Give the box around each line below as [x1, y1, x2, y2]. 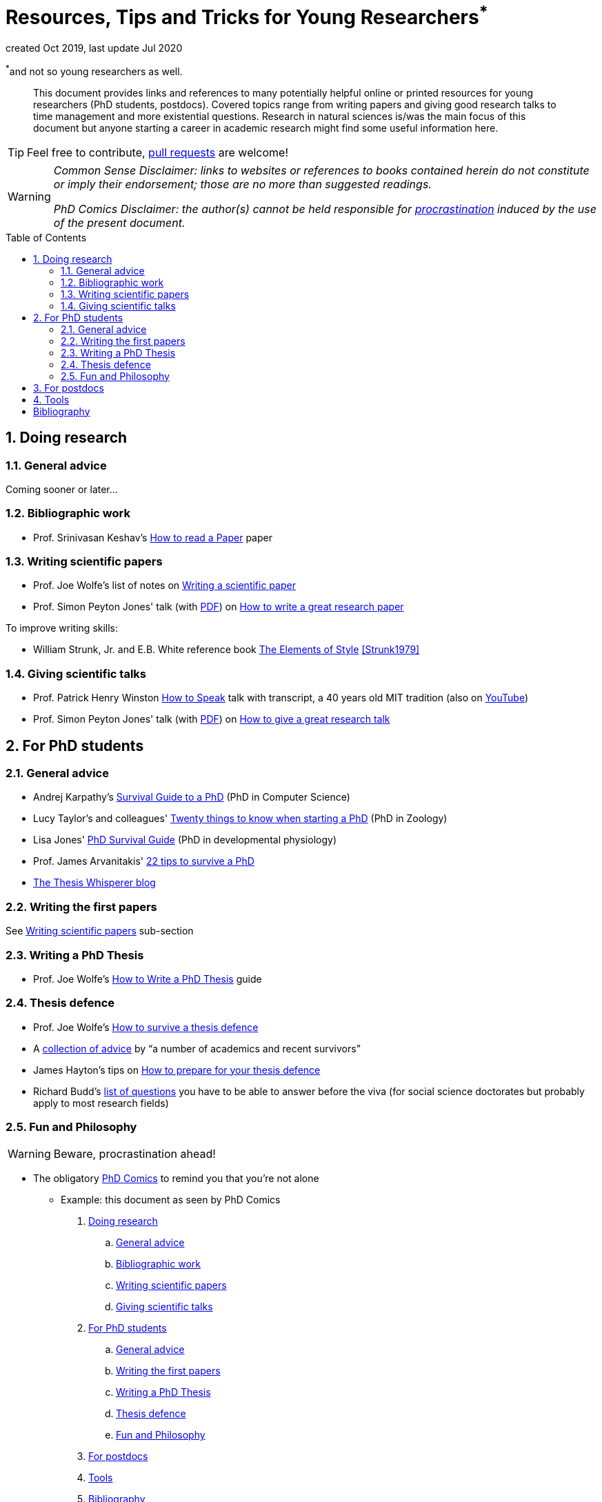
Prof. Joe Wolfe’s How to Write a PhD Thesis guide [33, 972, 262, 985]
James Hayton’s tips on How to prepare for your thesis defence [33, 1063, 321, 1076]
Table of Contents [6, 231, 87, 243]
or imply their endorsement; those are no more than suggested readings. [53, 177, 432, 191]
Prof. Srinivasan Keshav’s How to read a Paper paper [33, 531, 272, 543]
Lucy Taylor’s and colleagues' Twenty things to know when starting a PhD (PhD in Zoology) [33, 812, 448, 825]
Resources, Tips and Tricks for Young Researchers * [6, 1, 488, 30]
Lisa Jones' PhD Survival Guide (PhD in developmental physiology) [33, 834, 337, 846]
